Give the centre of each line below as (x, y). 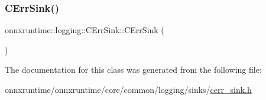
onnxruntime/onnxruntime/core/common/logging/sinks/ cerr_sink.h (128, 89)
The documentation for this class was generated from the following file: (133, 70)
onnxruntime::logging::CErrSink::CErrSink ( (85, 30)
